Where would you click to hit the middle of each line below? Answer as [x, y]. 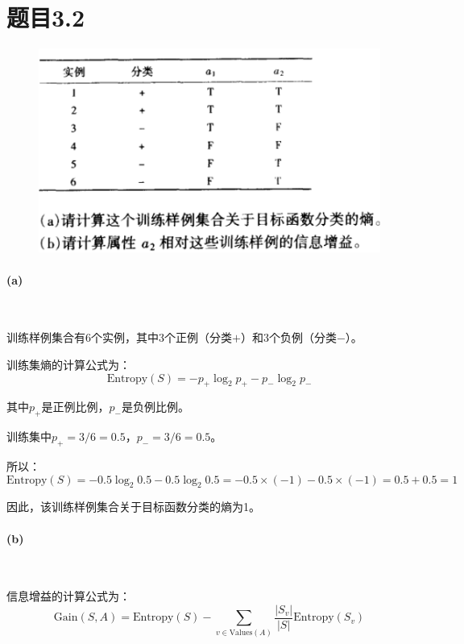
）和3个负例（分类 [288, 337]
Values [241, 632]
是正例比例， [75, 407]
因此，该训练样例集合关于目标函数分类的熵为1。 [133, 507]
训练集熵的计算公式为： [68, 365]
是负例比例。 [155, 407]
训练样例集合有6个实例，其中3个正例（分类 [119, 337]
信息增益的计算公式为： [68, 596]
